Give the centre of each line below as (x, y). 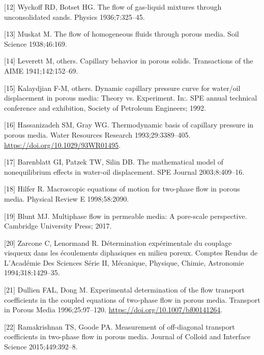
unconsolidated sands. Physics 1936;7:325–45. (75, 17)
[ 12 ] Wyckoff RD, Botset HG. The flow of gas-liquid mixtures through (113, 7)
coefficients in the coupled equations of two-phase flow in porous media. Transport (132, 299)
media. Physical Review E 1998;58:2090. (67, 198)
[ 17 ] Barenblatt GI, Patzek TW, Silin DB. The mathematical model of (114, 162)
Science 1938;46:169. (36, 43)
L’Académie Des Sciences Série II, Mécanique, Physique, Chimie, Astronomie (124, 262)
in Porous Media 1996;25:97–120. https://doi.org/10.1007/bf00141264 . (113, 310)
